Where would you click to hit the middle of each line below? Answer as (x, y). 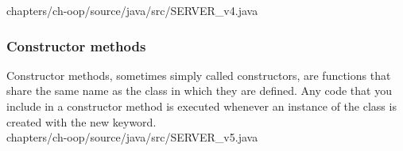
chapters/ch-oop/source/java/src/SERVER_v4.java (132, 10)
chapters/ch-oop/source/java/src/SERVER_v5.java (132, 137)
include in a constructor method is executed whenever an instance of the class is (201, 106)
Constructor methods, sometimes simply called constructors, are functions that (199, 75)
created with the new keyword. (81, 121)
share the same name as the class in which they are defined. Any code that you (199, 91)
